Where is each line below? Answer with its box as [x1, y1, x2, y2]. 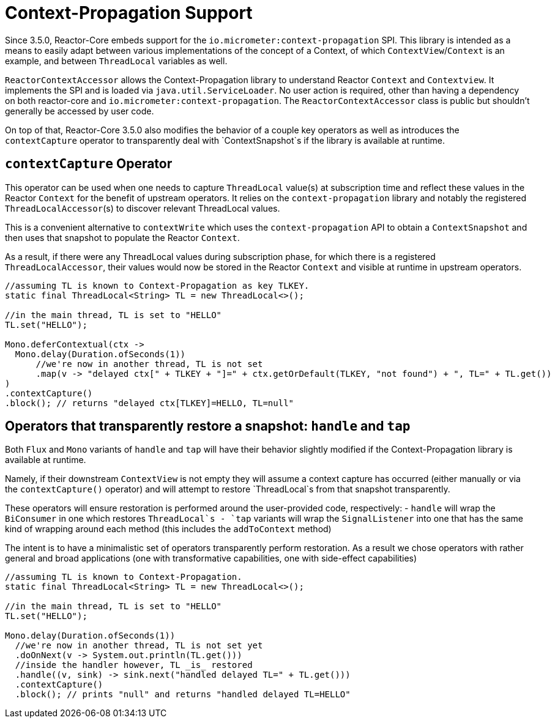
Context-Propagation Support [5, 2, 253, 23]
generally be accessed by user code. [5, 105, 154, 116]
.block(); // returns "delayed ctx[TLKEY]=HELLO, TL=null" [5, 398, 294, 408]
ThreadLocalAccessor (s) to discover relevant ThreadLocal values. [5, 202, 280, 213]
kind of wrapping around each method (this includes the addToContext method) [5, 524, 332, 535]
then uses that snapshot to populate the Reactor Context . [5, 232, 240, 243]
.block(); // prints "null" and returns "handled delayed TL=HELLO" [15, 689, 351, 700]
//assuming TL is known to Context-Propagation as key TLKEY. [5, 280, 310, 291]
